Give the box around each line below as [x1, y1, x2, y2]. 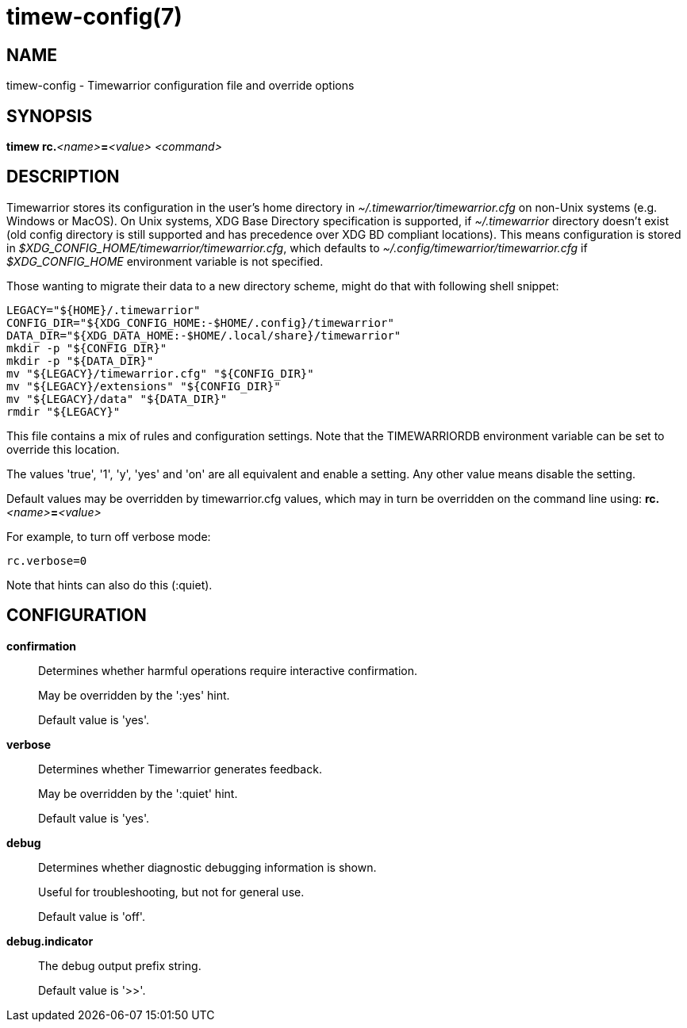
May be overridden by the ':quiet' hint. [38, 786, 238, 800]
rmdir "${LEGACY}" [6, 405, 121, 418]
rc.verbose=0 [6, 554, 87, 567]
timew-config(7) [6, 3, 182, 30]
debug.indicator [6, 934, 94, 948]
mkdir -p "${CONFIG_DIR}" [6, 341, 167, 355]
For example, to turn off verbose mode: [6, 529, 211, 543]
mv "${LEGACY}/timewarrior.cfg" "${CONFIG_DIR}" [6, 366, 314, 380]
